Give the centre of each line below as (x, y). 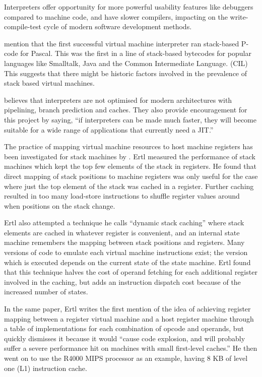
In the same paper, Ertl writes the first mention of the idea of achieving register (127, 309)
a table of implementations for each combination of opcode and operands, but (124, 328)
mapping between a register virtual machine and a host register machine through (129, 318)
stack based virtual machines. (49, 83)
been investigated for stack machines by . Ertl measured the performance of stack (130, 156)
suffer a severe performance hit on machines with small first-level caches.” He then (131, 348)
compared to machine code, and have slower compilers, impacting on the (116, 16)
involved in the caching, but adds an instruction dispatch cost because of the (122, 281)
